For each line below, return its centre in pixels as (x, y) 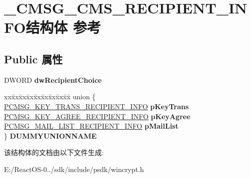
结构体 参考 (63, 27)
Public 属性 (33, 59)
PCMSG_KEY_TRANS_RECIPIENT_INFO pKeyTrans (97, 106)
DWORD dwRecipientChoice (53, 80)
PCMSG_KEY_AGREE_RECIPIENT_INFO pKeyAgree (97, 116)
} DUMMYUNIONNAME (50, 135)
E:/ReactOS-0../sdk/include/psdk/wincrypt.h (74, 169)
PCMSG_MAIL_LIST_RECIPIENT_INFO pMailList (91, 126)
